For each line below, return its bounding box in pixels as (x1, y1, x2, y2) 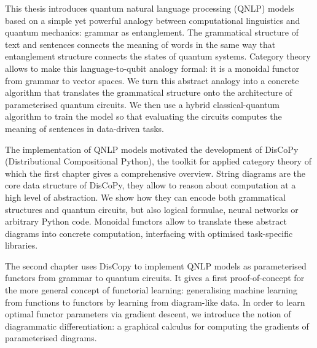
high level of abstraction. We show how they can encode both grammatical (5, 190, 286, 203)
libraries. (5, 239, 38, 252)
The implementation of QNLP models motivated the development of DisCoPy (5, 142, 299, 155)
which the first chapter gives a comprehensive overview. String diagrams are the (5, 166, 305, 179)
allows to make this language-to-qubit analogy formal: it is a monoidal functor (5, 61, 300, 74)
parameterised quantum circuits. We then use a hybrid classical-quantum (5, 98, 280, 110)
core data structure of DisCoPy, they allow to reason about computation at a (5, 179, 296, 191)
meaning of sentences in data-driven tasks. (5, 122, 164, 134)
